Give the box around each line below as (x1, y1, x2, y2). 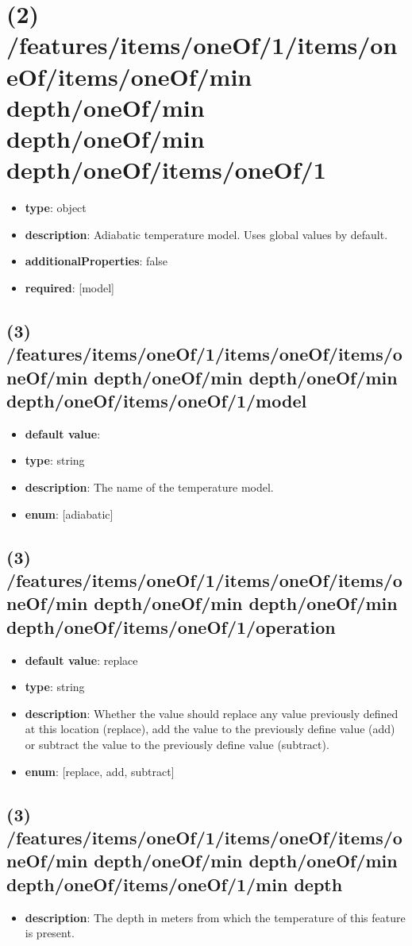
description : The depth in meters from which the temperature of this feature (25, 909, 406, 925)
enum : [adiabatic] (25, 505, 114, 522)
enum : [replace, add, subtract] (25, 763, 175, 779)
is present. (25, 925, 75, 941)
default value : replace (25, 651, 138, 668)
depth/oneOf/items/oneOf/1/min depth (6, 871, 343, 896)
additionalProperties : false (25, 253, 168, 269)
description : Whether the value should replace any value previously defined (25, 705, 399, 721)
